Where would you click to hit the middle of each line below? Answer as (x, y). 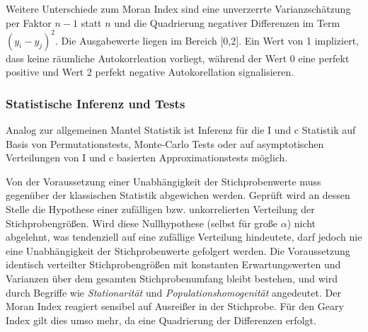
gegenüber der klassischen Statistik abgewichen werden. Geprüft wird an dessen (178, 195)
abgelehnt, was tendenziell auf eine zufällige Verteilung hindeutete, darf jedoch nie (184, 237)
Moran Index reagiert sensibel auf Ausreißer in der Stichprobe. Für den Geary (175, 306)
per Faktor (29, 22)
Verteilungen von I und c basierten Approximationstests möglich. (147, 158)
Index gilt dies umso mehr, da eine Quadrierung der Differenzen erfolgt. (161, 320)
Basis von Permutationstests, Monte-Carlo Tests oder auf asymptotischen (165, 143)
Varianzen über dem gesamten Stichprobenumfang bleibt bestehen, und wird (172, 279)
